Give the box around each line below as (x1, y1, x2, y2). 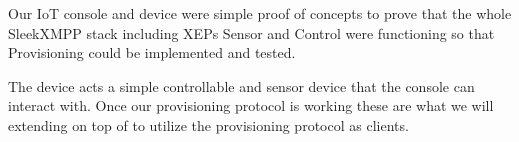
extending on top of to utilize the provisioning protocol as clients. (8, 114, 409, 135)
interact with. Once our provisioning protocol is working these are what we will (8, 95, 494, 116)
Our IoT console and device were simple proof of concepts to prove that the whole (8, 3, 512, 23)
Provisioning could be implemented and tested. (8, 42, 296, 63)
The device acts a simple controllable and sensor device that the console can (8, 75, 475, 96)
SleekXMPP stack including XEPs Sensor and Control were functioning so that (8, 22, 495, 43)
